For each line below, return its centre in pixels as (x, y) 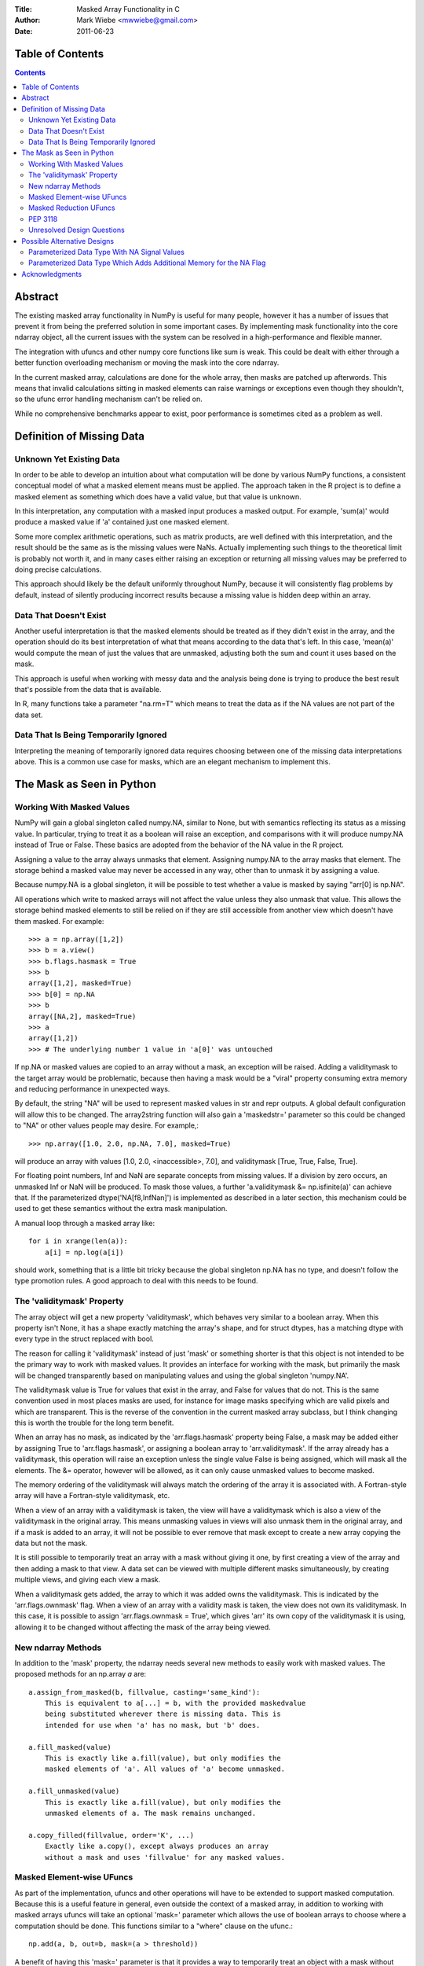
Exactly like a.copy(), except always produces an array (156, 1846)
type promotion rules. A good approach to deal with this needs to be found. (136, 1281)
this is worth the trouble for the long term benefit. (94, 1423)
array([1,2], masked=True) (80, 983)
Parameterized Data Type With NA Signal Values (106, 252)
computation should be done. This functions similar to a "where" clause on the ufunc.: (154, 1926)
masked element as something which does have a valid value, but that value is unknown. (158, 496)
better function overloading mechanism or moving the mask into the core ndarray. (147, 363)
